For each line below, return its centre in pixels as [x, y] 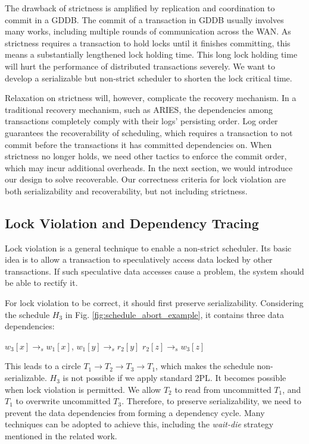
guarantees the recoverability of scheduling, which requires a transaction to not [149, 132]
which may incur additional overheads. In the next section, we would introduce [149, 167]
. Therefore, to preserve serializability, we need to [211, 401]
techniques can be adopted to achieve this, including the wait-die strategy [139, 424]
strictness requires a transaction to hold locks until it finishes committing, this [148, 42]
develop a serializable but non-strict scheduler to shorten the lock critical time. [149, 78]
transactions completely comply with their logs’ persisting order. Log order [141, 121]
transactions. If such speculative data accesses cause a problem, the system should [154, 271]
